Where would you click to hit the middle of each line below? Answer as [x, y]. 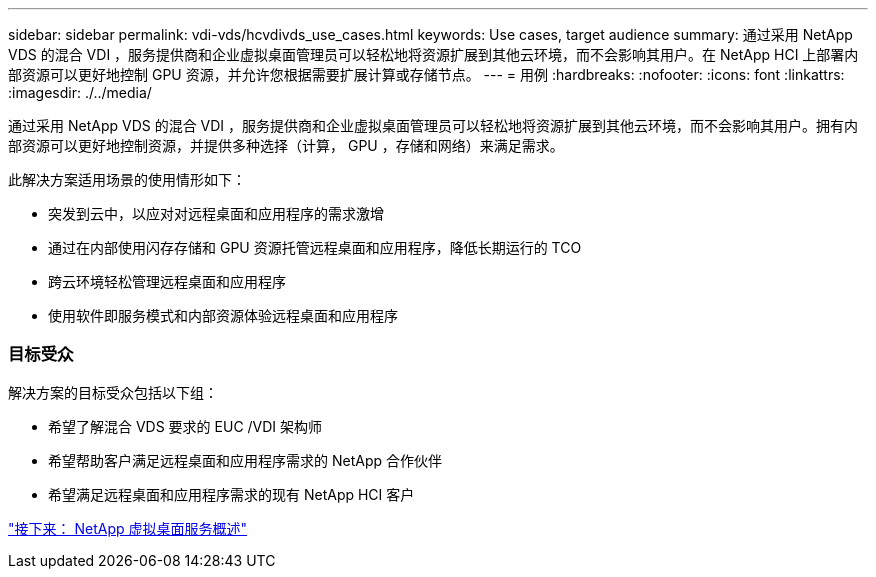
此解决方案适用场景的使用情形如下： [127, 179]
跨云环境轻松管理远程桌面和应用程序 [167, 281]
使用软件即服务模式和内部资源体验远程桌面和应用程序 [223, 315]
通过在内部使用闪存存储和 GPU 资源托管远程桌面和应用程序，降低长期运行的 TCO [315, 247]
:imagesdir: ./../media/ [80, 92]
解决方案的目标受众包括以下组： [113, 392]
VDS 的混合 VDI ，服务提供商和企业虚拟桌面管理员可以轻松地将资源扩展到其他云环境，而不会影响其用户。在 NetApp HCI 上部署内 [433, 54]
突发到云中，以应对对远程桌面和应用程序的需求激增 [216, 213]
